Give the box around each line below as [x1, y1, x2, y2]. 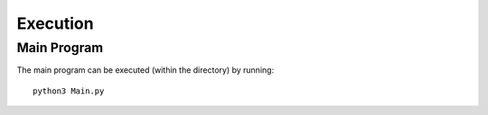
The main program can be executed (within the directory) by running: [16, 65, 275, 75]
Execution [16, 13, 94, 33]
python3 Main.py [33, 85, 105, 96]
